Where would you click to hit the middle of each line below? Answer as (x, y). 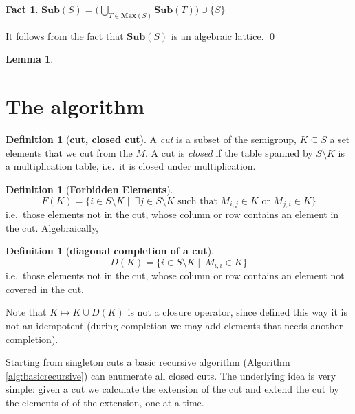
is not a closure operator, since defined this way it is (237, 312)
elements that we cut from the (69, 152)
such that (197, 201)
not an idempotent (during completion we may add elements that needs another (174, 326)
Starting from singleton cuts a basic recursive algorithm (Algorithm (148, 362)
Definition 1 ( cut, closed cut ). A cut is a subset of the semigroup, (151, 139)
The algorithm (75, 106)
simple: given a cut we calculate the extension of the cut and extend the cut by (172, 389)
